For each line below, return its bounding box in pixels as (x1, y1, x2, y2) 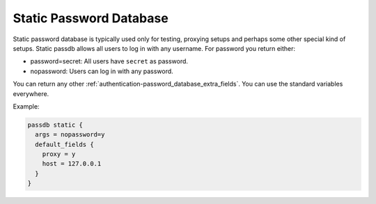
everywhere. (13, 89, 49, 97)
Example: (13, 102, 40, 111)
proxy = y (42, 150, 76, 158)
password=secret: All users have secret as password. (30, 57, 188, 65)
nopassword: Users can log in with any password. (30, 67, 173, 75)
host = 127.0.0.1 (42, 160, 102, 168)
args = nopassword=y (35, 131, 105, 139)
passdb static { (27, 120, 84, 129)
